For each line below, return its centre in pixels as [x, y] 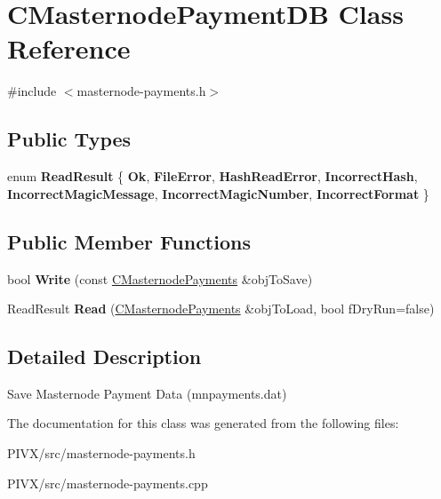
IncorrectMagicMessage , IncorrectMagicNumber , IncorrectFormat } [218, 193]
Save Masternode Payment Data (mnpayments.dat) [147, 393]
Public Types [69, 139]
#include [32, 91]
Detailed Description [104, 356]
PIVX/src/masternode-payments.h [101, 453]
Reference [69, 48]
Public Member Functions [129, 241]
